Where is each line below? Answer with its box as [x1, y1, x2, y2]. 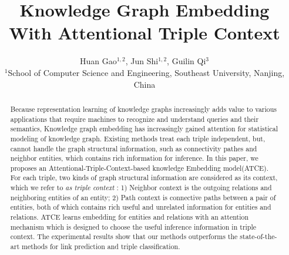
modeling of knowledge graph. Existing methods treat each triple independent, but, [10, 133, 266, 143]
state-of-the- [240, 231, 277, 241]
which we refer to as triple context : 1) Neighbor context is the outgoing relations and [10, 183, 272, 193]
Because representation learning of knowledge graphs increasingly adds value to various [10, 104, 277, 114]
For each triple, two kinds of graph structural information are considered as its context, [10, 173, 278, 183]
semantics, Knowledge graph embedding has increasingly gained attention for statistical [10, 124, 278, 134]
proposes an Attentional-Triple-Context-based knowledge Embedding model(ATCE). [10, 163, 269, 173]
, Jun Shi [125, 55, 159, 67]
